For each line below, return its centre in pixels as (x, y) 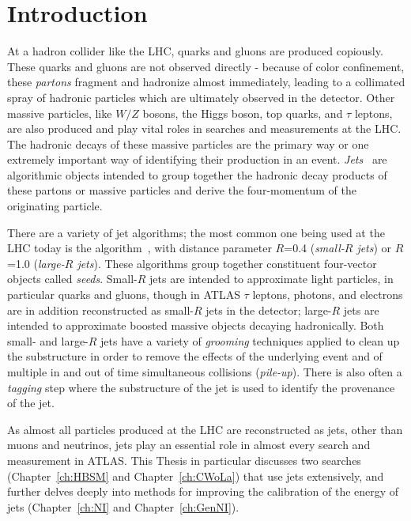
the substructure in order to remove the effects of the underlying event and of (195, 356)
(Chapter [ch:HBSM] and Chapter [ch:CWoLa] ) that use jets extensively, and (196, 476)
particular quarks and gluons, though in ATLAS (124, 294)
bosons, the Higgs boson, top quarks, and (243, 113)
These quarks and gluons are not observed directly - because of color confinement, (206, 66)
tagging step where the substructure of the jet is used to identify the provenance (201, 387)
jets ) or (374, 248)
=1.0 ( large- (36, 263)
